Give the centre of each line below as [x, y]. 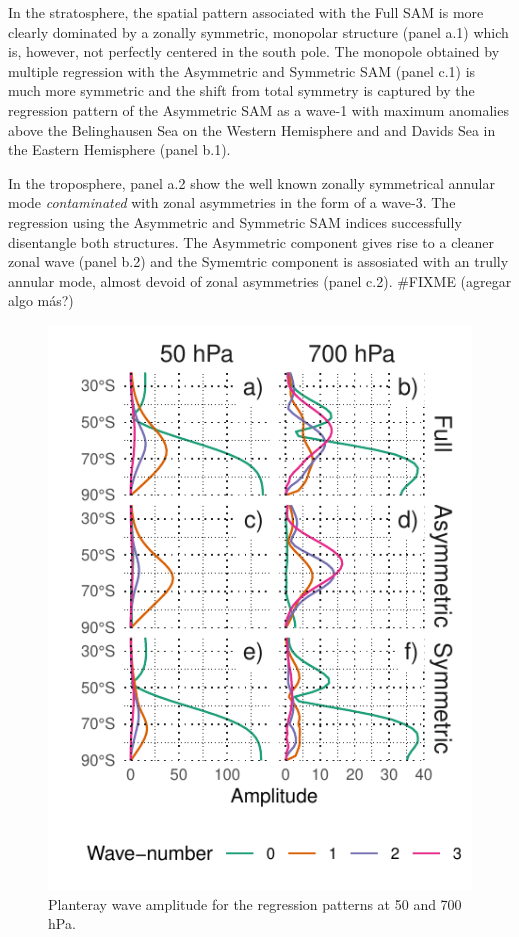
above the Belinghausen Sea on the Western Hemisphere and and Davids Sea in [252, 129]
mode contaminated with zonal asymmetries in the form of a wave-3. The [232, 202]
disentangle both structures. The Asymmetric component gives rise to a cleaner [251, 241]
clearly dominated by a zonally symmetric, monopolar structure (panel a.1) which [258, 31]
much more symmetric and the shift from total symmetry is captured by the [241, 90]
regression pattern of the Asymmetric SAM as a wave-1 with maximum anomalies [258, 109]
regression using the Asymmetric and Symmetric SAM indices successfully [235, 221]
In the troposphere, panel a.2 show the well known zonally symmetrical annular [251, 182]
